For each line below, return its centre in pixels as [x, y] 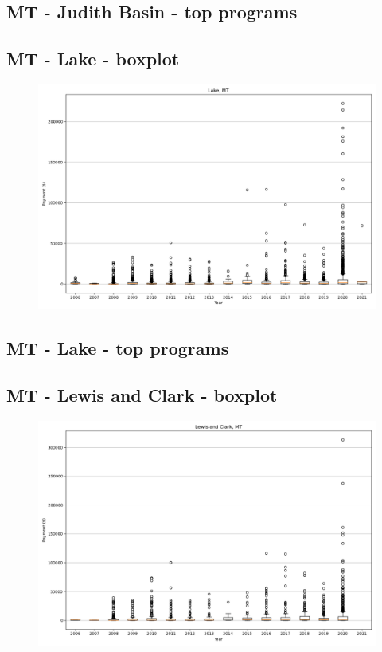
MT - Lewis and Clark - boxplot [142, 395]
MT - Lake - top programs [118, 348]
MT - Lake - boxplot [93, 59]
